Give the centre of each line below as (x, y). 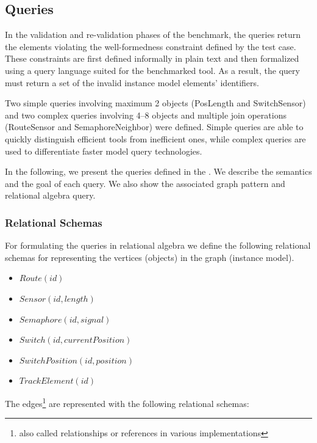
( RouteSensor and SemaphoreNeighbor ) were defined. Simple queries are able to (154, 127)
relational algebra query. (50, 195)
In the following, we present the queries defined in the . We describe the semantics (158, 171)
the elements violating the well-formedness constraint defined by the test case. (151, 46)
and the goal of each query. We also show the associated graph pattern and (145, 183)
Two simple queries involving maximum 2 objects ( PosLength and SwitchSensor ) (155, 103)
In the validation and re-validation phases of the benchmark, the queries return (153, 35)
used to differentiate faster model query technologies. (104, 151)
